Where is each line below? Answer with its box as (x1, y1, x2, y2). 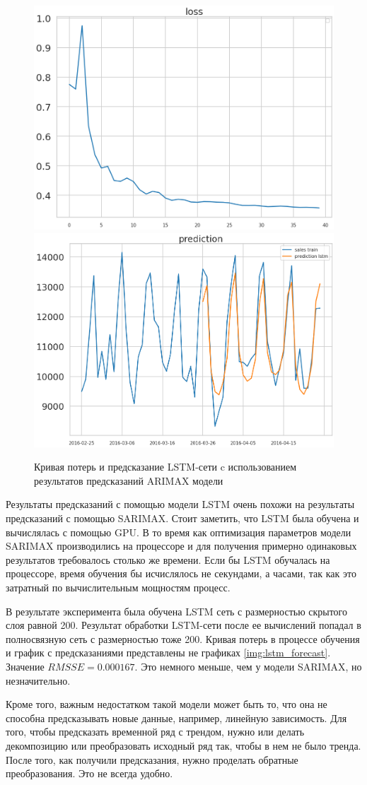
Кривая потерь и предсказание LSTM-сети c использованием (34, 459, 297, 474)
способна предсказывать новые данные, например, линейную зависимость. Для (6, 710, 347, 725)
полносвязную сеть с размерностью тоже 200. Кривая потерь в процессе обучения (6, 631, 360, 646)
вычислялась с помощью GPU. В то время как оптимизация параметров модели (6, 524, 351, 539)
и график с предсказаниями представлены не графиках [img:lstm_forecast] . (6, 645, 331, 660)
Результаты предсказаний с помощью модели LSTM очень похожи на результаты (6, 497, 355, 512)
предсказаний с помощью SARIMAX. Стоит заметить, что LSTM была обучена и (6, 511, 359, 526)
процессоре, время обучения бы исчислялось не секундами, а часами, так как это (6, 566, 356, 581)
